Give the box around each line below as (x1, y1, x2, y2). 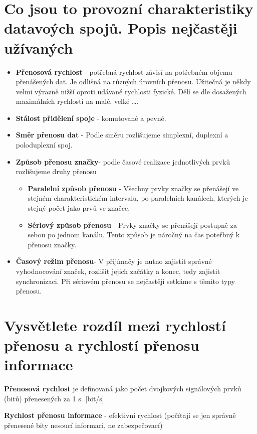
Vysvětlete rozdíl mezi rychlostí (4, 315, 226, 335)
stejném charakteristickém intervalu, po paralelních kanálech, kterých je (28, 193, 248, 203)
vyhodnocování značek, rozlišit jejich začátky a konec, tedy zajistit (16, 266, 220, 276)
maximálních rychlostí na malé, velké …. (16, 96, 139, 106)
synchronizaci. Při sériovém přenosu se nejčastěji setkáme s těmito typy (16, 275, 235, 286)
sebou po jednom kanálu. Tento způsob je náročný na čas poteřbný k (28, 229, 240, 240)
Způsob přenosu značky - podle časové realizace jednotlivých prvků (16, 156, 230, 167)
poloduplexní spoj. (16, 139, 73, 150)
